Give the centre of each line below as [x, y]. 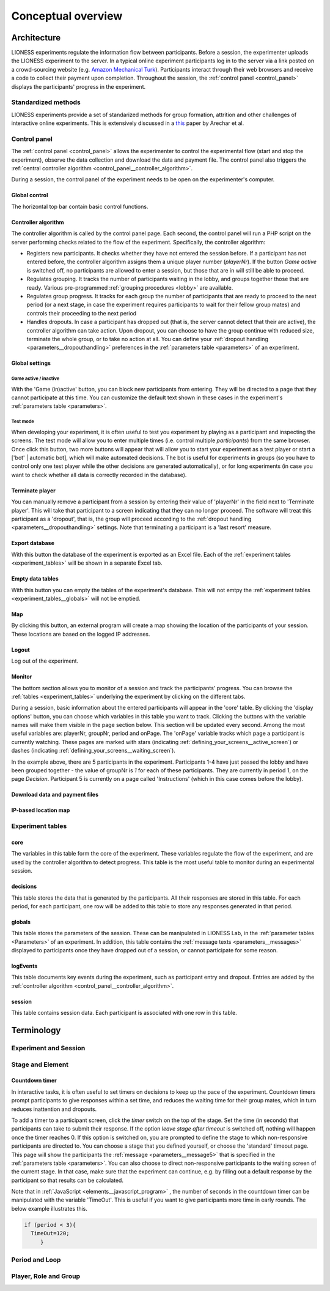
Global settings [31, 363]
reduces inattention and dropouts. [54, 1109]
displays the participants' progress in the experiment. [79, 86]
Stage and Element [40, 1064]
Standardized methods [46, 102]
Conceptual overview [67, 16]
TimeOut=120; [50, 1233]
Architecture [36, 38]
